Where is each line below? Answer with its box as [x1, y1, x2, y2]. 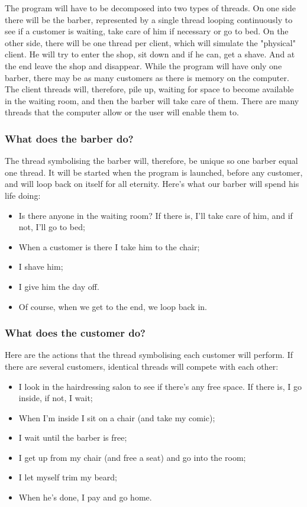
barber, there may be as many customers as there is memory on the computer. [5, 71, 289, 83]
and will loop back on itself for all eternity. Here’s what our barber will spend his [5, 177, 299, 190]
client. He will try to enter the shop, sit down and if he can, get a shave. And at [5, 48, 295, 60]
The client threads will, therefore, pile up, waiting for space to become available [5, 83, 294, 95]
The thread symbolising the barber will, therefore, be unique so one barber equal [5, 154, 298, 167]
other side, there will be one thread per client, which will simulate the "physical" [5, 36, 296, 49]
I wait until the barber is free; [18, 431, 127, 444]
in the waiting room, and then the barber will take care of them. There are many [5, 94, 299, 106]
